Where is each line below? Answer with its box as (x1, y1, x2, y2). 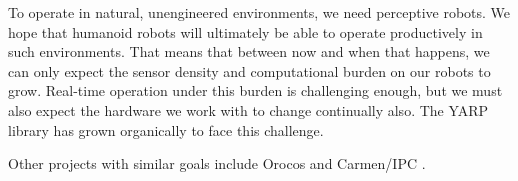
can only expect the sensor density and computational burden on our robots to (8, 60, 491, 81)
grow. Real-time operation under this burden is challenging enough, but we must (8, 80, 503, 101)
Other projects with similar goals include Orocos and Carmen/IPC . (8, 153, 426, 174)
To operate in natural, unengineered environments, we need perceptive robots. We (8, 2, 511, 22)
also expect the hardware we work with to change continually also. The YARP (8, 99, 489, 120)
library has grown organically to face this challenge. (8, 119, 324, 140)
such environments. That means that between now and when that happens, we (8, 41, 490, 62)
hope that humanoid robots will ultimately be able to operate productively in (8, 21, 483, 42)
